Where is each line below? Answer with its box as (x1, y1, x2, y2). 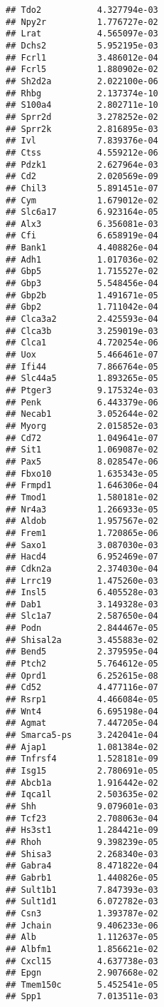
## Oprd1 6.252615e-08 (6, 670, 158, 681)
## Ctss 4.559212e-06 (6, 147, 158, 158)
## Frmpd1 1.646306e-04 (6, 480, 158, 491)
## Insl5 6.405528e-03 (6, 587, 158, 598)
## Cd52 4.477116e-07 (6, 682, 158, 693)
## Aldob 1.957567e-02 (6, 516, 158, 527)
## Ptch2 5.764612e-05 (6, 659, 158, 669)
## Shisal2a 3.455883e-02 (6, 634, 158, 645)
